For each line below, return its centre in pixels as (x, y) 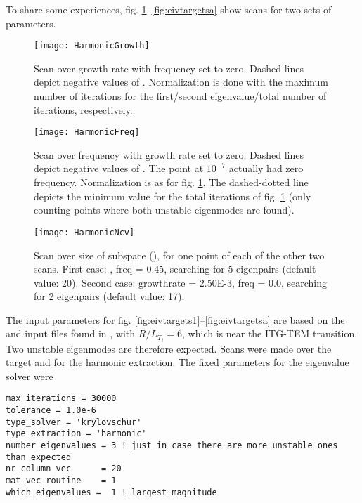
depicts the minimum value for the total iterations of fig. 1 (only (173, 196)
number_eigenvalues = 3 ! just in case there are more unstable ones (172, 445)
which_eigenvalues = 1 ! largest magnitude (111, 492)
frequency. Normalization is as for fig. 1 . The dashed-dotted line (171, 182)
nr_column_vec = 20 (64, 469)
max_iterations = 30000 (61, 399)
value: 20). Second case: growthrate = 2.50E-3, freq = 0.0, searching (180, 282)
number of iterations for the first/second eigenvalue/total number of (180, 96)
